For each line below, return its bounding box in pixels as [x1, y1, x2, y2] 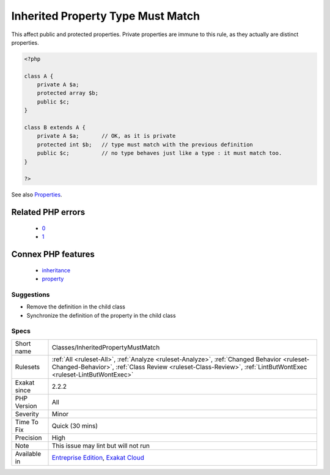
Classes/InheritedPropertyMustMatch [51, 343, 160, 351]
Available [15, 449, 42, 458]
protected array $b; [37, 89, 99, 97]
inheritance [42, 266, 70, 274]
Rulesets [15, 362, 40, 371]
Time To [15, 417, 39, 426]
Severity [15, 410, 39, 418]
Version [15, 402, 37, 410]
